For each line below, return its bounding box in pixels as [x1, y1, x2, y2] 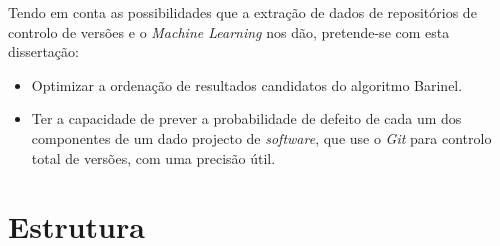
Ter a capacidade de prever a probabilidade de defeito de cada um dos [31, 108, 462, 129]
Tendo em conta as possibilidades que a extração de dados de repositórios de [8, 2, 477, 22]
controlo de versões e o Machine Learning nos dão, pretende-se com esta [8, 21, 450, 42]
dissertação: [8, 41, 79, 62]
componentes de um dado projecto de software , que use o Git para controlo [31, 127, 492, 148]
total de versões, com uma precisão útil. [31, 147, 276, 168]
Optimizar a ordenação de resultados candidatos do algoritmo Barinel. [31, 74, 463, 95]
